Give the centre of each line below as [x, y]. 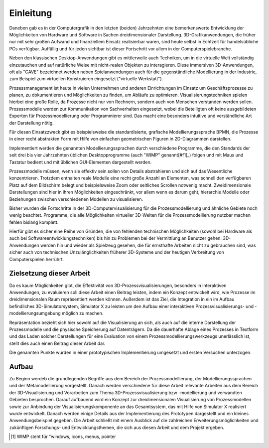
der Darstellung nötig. [32, 123]
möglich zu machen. [82, 313]
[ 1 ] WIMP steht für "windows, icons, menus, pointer [64, 437]
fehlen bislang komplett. [34, 222]
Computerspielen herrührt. [37, 259]
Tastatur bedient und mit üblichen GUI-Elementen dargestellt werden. [80, 162]
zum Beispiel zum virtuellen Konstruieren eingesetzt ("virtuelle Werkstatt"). [86, 79]
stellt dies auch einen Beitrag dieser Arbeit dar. [57, 343]
